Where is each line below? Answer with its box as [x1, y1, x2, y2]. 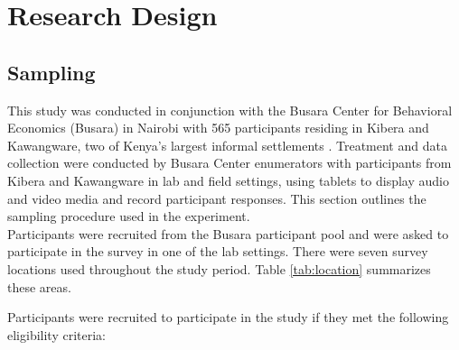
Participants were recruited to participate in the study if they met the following [7, 308, 449, 327]
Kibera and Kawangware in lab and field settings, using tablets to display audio [7, 170, 449, 189]
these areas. [7, 277, 71, 296]
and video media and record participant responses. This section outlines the [7, 189, 426, 207]
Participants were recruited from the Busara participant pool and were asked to [7, 224, 449, 243]
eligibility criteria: [7, 325, 106, 344]
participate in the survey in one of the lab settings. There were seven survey [7, 242, 428, 261]
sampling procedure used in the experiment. [7, 207, 250, 226]
